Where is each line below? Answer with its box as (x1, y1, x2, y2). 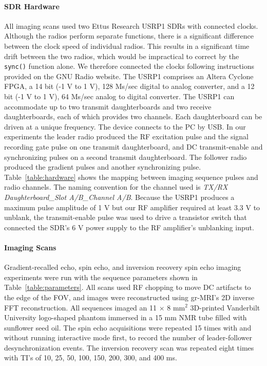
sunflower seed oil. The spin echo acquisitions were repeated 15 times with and (4, 322, 252, 333)
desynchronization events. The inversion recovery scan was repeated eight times (4, 342, 254, 353)
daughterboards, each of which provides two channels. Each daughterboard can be (4, 111, 262, 122)
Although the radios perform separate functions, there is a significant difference (4, 30, 254, 41)
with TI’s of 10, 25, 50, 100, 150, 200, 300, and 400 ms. (4, 352, 177, 363)
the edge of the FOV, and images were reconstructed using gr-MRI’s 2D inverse (4, 291, 255, 302)
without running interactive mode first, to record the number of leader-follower (4, 332, 253, 343)
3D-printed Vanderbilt (190, 302, 260, 313)
